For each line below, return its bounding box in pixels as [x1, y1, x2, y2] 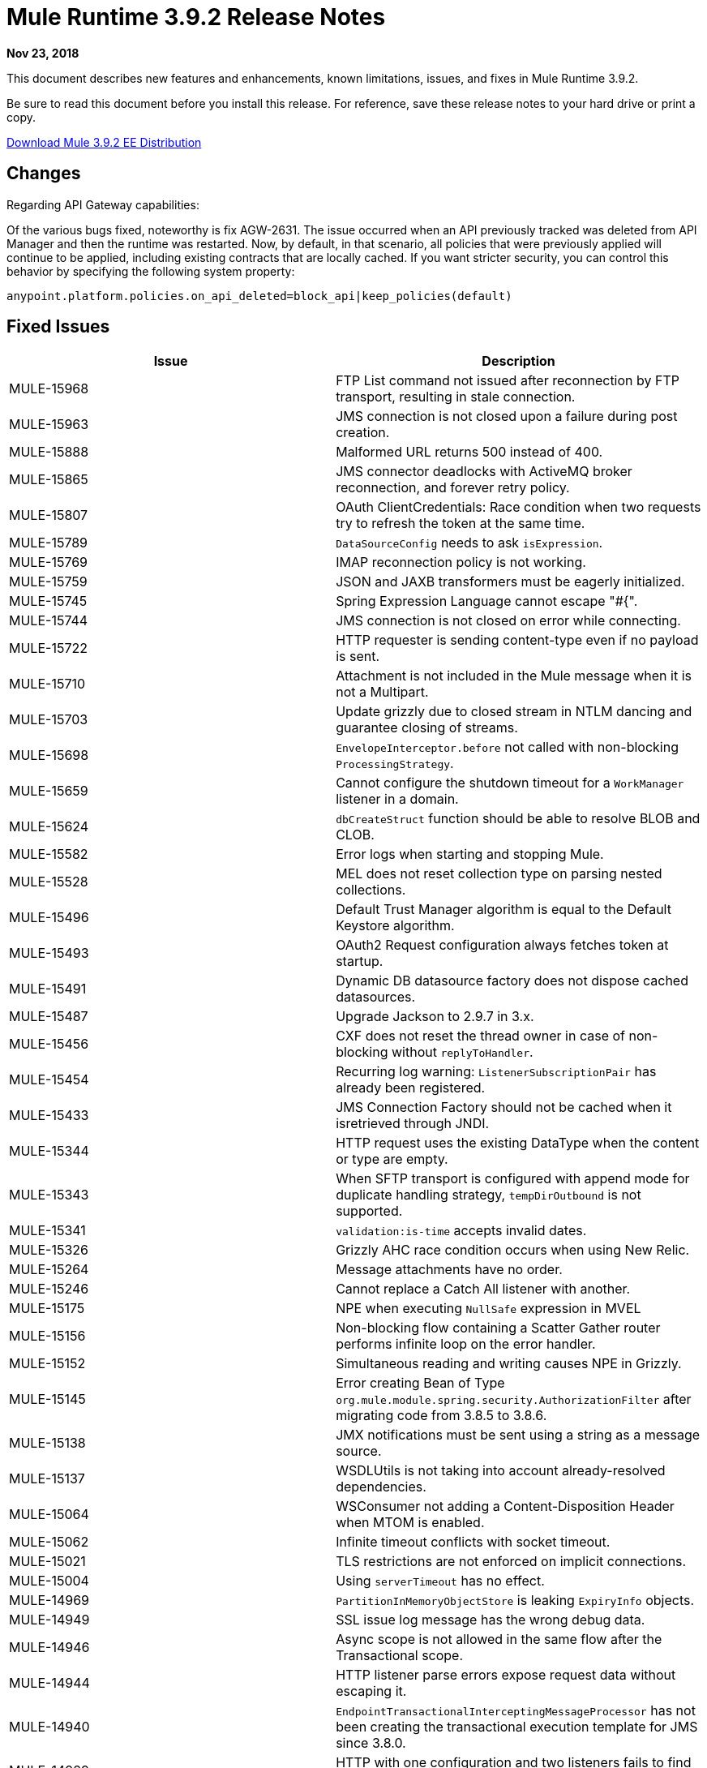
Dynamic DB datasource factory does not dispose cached [336, 972, 688, 989]
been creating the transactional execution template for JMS [336, 1719, 698, 1736]
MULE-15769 [9, 554, 88, 571]
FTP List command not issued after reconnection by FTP [336, 372, 680, 389]
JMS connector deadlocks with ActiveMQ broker [336, 463, 632, 480]
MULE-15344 [9, 1143, 89, 1160]
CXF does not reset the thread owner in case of [336, 1028, 626, 1045]
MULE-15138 [9, 1435, 86, 1452]
